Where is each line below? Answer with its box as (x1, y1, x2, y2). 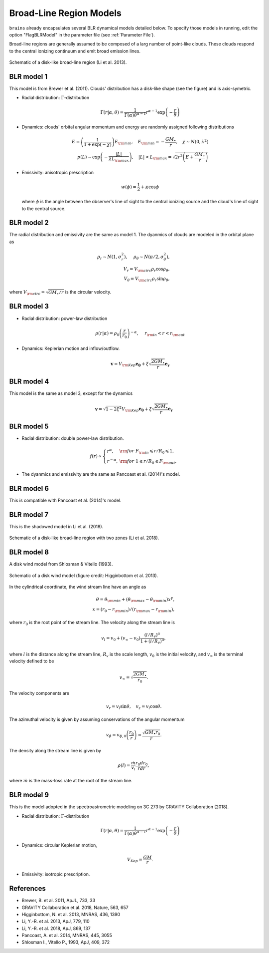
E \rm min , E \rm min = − (115, 139, 165, 146)
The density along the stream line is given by (9, 747, 102, 753)
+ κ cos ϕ (140, 184, 159, 190)
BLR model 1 (9, 72, 48, 81)
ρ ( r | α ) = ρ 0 (95, 330, 120, 337)
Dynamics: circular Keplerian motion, (21, 842, 97, 848)
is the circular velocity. (65, 289, 112, 295)
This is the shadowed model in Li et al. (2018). (9, 524, 104, 529)
